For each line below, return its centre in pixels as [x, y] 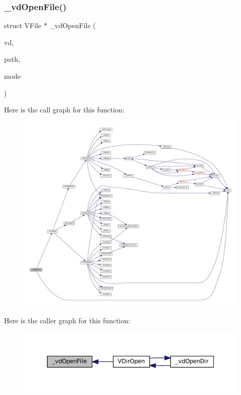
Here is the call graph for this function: [64, 110]
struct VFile [23, 25]
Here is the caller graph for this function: [67, 320]
